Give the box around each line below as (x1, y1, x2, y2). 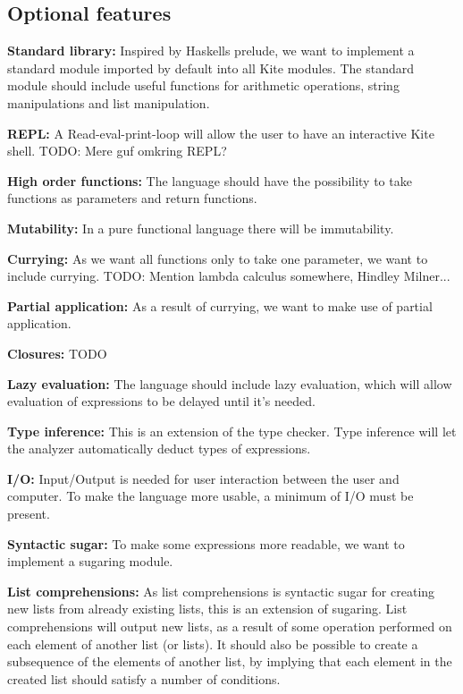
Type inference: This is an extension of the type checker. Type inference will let (7, 421, 457, 440)
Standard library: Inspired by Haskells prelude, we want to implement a (7, 41, 415, 60)
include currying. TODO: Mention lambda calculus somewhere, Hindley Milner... (7, 267, 450, 285)
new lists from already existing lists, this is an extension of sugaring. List (7, 599, 408, 618)
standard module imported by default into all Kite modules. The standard (7, 58, 415, 77)
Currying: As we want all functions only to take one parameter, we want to (7, 249, 428, 267)
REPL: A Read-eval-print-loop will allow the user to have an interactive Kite (7, 123, 434, 142)
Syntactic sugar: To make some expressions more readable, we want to (7, 534, 405, 553)
